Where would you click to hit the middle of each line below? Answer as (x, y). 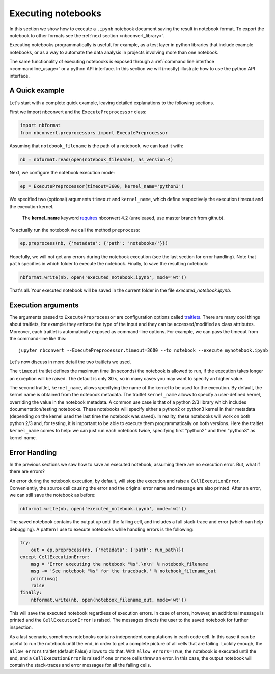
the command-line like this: (38, 339)
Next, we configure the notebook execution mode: (62, 172)
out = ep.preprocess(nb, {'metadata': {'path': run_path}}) (107, 550)
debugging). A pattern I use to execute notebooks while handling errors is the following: (101, 529)
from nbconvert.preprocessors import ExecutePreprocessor (94, 132)
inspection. (21, 627)
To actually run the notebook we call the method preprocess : (75, 230)
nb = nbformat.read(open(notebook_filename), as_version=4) (97, 159)
